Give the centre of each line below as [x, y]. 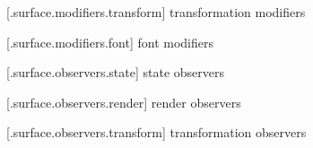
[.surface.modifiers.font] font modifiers [110, 42]
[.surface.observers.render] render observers [124, 102]
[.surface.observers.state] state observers [115, 72]
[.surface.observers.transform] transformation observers [156, 132]
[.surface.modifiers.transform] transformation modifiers [156, 12]
